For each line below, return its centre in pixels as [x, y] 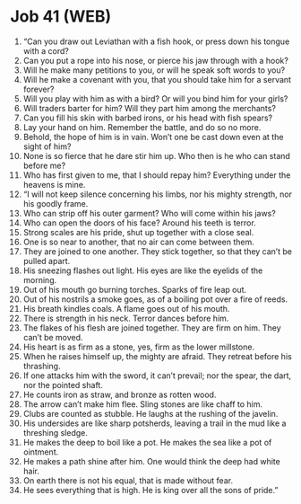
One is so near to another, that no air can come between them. [138, 242]
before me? [44, 165]
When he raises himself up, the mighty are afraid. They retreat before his [157, 356]
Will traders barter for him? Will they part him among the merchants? [150, 108]
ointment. [41, 452]
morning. [40, 279]
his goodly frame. [56, 203]
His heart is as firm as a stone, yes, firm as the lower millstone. [138, 347]
